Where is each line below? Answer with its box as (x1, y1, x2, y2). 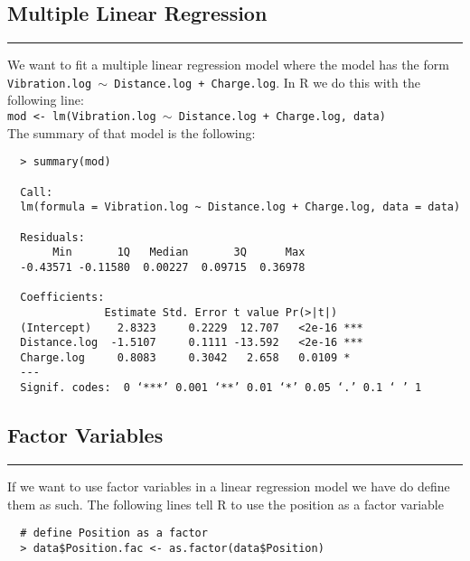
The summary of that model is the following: (7, 123, 256, 142)
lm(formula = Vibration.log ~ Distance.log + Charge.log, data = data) (20, 201, 461, 214)
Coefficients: (20, 291, 105, 304)
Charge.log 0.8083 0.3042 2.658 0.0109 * (20, 351, 351, 364)
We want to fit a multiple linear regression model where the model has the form (7, 55, 449, 74)
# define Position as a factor (20, 527, 208, 540)
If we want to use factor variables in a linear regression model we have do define (7, 477, 450, 495)
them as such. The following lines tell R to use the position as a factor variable (7, 494, 444, 513)
